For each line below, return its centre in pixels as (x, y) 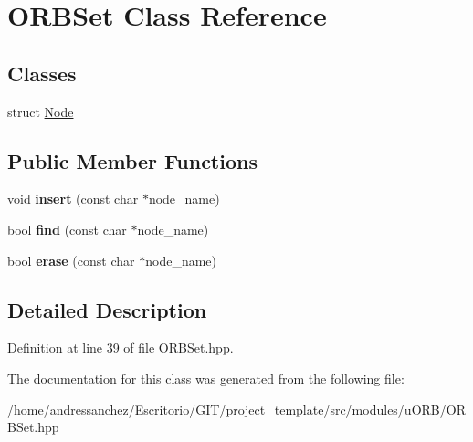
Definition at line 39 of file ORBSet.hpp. (121, 347)
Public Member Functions (132, 160)
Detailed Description (107, 309)
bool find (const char (67, 229)
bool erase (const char (71, 260)
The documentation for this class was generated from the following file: (206, 378)
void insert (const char (73, 199)
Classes (42, 73)
